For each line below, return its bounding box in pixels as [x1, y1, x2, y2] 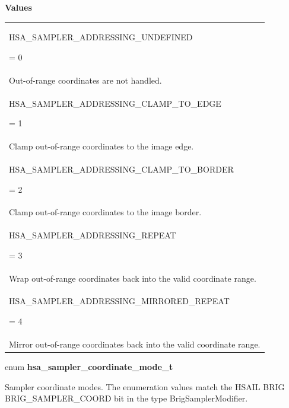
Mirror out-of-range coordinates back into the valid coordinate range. [9, 337, 261, 350]
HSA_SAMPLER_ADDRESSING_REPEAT [9, 229, 176, 241]
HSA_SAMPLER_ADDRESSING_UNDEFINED [9, 31, 193, 43]
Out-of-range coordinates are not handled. [9, 74, 162, 86]
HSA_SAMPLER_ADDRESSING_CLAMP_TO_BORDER [9, 162, 234, 175]
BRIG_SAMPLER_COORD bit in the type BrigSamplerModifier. [5, 392, 248, 404]
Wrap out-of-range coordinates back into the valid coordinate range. [9, 272, 256, 284]
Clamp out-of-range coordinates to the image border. [9, 206, 202, 218]
